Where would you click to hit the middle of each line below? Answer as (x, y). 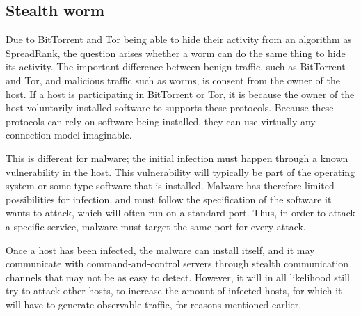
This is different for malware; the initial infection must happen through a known (177, 158)
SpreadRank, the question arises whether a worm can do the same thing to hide (176, 53)
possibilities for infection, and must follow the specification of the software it (169, 199)
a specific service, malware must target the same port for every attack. (156, 226)
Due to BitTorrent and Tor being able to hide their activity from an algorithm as (179, 39)
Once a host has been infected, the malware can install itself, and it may (160, 250)
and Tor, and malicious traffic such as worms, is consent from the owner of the (173, 80)
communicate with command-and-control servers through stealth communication (177, 263)
